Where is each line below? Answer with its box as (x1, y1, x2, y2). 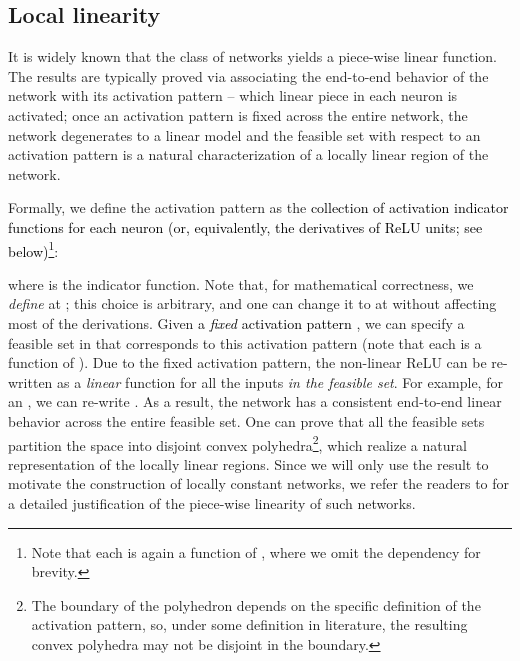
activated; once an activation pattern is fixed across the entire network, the (8, 104, 468, 125)
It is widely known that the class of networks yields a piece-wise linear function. (8, 46, 497, 67)
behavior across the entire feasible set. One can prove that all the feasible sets (8, 410, 485, 431)
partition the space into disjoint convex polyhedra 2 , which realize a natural (8, 431, 467, 455)
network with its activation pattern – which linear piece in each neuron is (8, 85, 458, 106)
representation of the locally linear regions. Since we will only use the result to (8, 453, 489, 474)
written (8, 371, 53, 392)
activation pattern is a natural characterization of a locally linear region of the (8, 144, 489, 165)
